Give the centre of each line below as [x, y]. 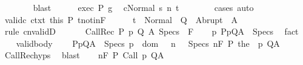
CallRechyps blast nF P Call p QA [84, 55]
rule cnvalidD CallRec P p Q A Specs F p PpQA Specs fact [151, 31]
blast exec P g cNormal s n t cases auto [143, 7]
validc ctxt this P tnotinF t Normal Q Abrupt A [121, 19]
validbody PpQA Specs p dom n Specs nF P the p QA [148, 43]
